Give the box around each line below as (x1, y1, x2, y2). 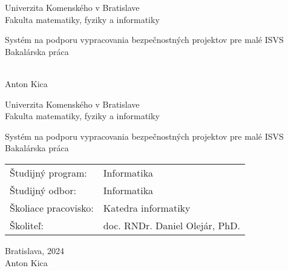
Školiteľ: (10, 218, 44, 232)
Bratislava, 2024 (5, 244, 64, 256)
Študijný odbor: (10, 183, 76, 197)
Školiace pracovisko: (10, 200, 94, 215)
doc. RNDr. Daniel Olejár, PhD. (103, 218, 240, 232)
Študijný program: (10, 165, 87, 180)
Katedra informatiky (103, 200, 191, 215)
